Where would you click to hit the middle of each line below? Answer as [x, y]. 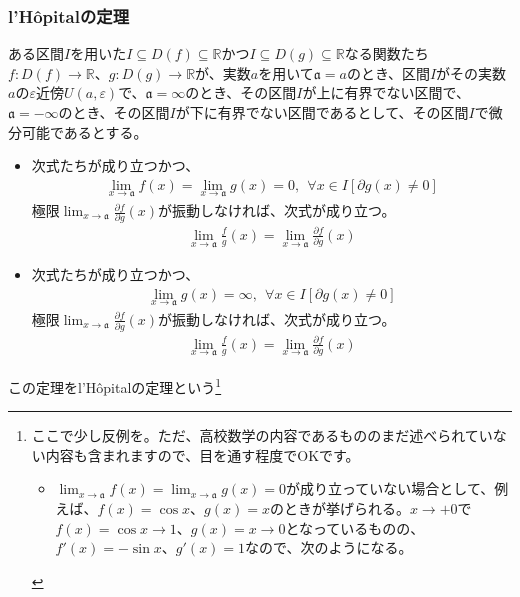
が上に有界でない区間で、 [386, 92]
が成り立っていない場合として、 [390, 488]
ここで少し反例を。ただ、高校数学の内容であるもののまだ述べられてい [262, 435]
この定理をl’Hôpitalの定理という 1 [115, 385]
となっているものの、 [355, 527]
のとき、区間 [388, 72]
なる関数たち [386, 53]
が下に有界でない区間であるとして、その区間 [322, 112]
